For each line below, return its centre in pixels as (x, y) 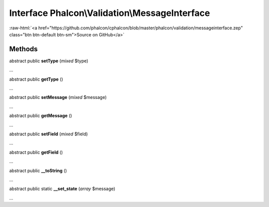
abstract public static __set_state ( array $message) (62, 189)
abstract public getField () (36, 152)
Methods (23, 49)
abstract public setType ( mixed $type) (49, 61)
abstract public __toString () (38, 170)
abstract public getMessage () (41, 116)
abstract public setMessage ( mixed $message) (58, 98)
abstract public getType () (36, 79)
